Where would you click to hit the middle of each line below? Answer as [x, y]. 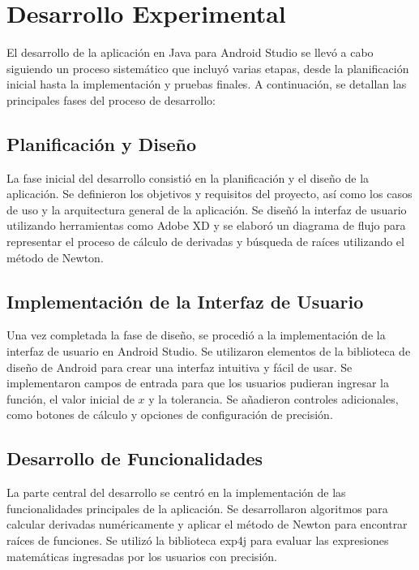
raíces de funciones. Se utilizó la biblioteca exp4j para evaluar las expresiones [198, 540]
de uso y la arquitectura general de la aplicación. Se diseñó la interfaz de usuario [207, 209]
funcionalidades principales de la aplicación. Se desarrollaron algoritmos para [197, 508]
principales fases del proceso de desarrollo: [111, 99]
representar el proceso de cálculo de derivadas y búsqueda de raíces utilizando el [205, 242]
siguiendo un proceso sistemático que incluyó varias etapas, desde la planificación [208, 68]
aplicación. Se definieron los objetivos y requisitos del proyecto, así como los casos [209, 194]
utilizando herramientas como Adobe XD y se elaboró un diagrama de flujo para [206, 225]
